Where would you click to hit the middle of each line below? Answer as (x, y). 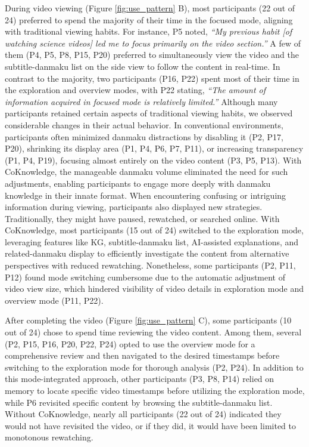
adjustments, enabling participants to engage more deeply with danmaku (138, 183)
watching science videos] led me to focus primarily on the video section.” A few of (153, 43)
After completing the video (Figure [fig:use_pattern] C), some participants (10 (148, 320)
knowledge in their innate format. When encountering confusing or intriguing (146, 195)
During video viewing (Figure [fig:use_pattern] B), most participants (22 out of (150, 8)
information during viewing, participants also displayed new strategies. (134, 207)
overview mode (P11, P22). (54, 300)
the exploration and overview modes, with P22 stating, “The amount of (135, 90)
